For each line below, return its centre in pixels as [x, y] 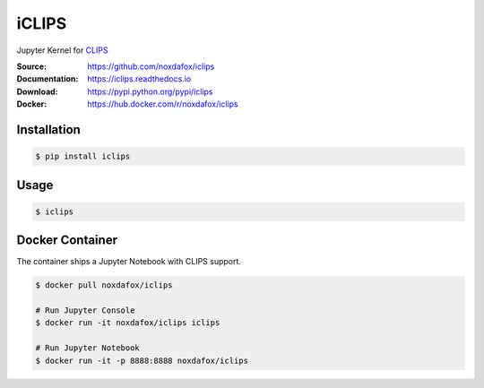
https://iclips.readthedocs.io [139, 79]
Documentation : [48, 79]
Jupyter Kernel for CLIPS [62, 50]
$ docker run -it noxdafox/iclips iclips [128, 323]
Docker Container [67, 241]
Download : [37, 91]
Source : [32, 66]
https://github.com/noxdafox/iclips [151, 66]
